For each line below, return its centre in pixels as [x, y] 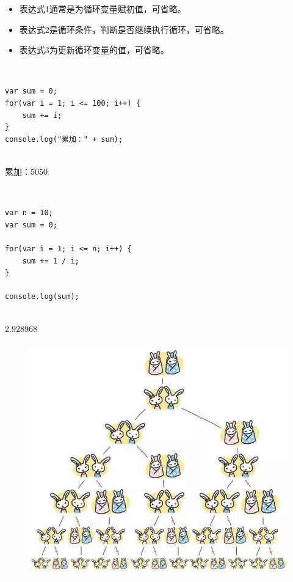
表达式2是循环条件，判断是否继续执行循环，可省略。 [124, 29]
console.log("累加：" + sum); [64, 139]
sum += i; [42, 115]
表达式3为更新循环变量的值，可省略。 [94, 50]
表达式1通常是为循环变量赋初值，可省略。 [103, 9]
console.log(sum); [42, 297]
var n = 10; [29, 213]
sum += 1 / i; [51, 261]
